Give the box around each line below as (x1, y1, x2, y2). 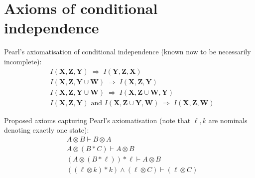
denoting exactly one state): (4, 125, 89, 135)
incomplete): (4, 56, 42, 66)
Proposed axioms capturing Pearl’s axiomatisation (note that (4, 115, 191, 125)
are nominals (208, 115, 248, 125)
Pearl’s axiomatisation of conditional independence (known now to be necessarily (4, 46, 251, 57)
